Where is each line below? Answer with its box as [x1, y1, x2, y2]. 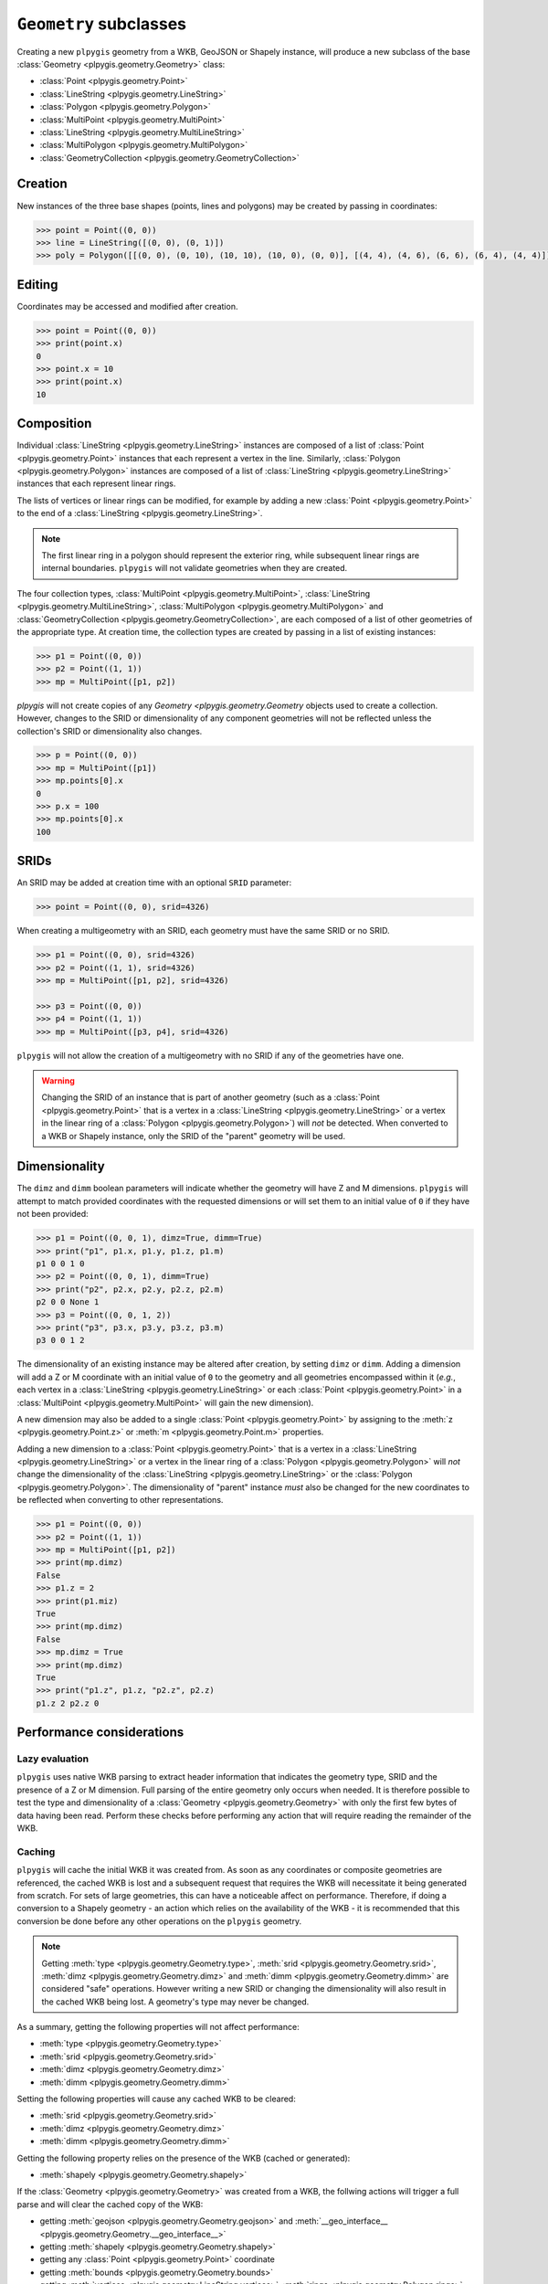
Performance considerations [16, 1725, 184, 1740]
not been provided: [16, 1209, 89, 1220]
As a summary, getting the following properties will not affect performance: [16, 2022, 300, 2033]
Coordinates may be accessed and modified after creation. [16, 301, 238, 312]
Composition [16, 416, 92, 431]
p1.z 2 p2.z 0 [36, 1697, 100, 1708]
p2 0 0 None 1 [36, 1297, 100, 1307]
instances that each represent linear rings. [16, 478, 176, 489]
